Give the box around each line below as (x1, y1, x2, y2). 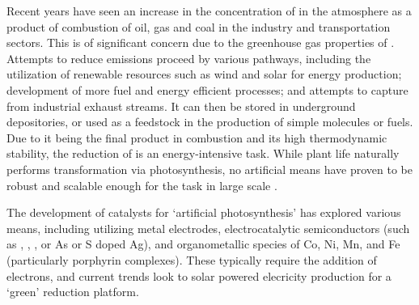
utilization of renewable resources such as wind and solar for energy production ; (6, 66, 402, 83)
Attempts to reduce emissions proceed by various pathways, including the (6, 49, 371, 66)
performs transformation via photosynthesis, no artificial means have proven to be (6, 160, 413, 177)
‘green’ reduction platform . (6, 283, 139, 300)
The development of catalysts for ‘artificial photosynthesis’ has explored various (6, 204, 401, 221)
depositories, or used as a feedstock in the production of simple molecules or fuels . (6, 113, 413, 130)
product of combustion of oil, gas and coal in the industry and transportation (6, 18, 391, 35)
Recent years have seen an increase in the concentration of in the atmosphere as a (6, 2, 412, 19)
